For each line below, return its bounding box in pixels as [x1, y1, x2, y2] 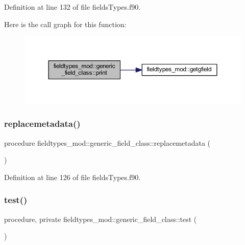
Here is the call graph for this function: [4, 18, 127, 29]
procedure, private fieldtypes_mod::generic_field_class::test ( [4, 213, 197, 224]
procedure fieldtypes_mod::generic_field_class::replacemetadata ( [4, 137, 211, 148]
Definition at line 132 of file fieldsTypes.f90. [4, 2, 141, 12]
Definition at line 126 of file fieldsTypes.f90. [4, 171, 141, 182]
